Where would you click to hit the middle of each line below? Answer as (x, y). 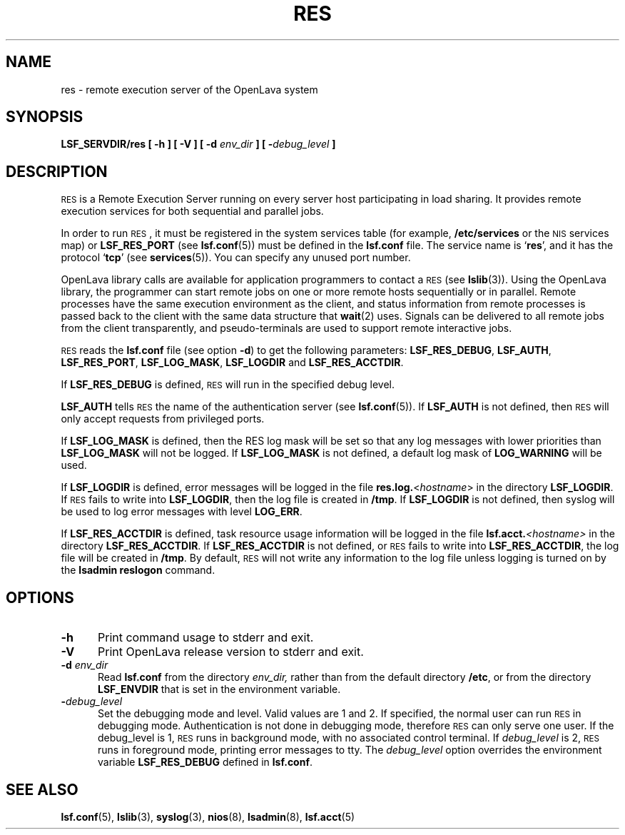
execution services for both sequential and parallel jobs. (192, 211)
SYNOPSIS (45, 117)
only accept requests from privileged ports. (163, 419)
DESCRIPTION (57, 171)
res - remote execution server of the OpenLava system (189, 89)
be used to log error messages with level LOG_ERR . (182, 512)
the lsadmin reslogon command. (138, 570)
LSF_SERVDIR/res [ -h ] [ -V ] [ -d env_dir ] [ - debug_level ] (198, 144)
